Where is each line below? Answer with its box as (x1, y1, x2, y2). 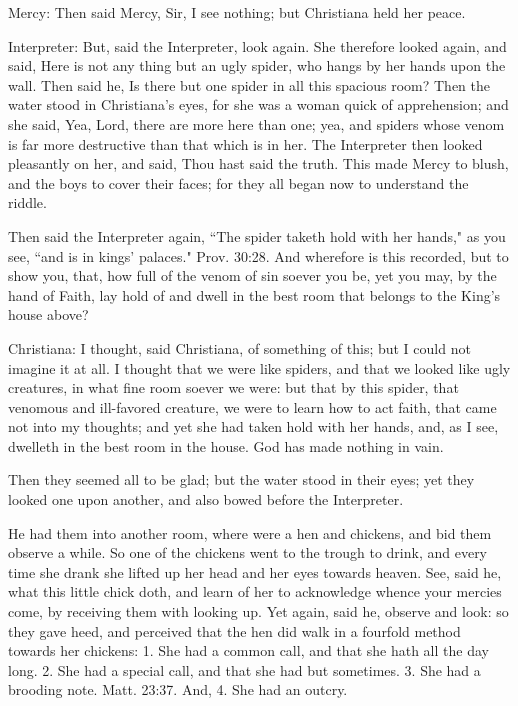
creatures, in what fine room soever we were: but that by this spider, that (8, 377, 459, 398)
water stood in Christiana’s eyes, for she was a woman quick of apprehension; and (8, 94, 509, 115)
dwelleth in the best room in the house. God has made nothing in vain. (8, 435, 444, 456)
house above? (8, 304, 89, 325)
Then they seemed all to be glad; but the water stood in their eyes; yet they (8, 469, 475, 490)
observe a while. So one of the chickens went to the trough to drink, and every (8, 542, 488, 563)
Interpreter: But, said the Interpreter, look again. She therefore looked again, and (8, 35, 507, 56)
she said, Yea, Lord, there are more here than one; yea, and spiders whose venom (8, 113, 505, 134)
